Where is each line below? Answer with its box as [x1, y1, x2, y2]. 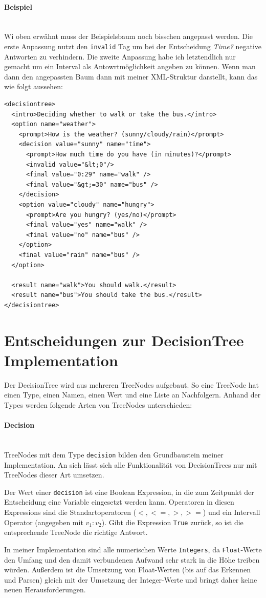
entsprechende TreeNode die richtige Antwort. [4, 527, 148, 537]
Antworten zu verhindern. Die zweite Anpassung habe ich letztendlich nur [4, 51, 236, 62]
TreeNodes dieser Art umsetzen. [4, 469, 104, 480]
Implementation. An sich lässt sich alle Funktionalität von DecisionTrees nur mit [4, 459, 257, 470]
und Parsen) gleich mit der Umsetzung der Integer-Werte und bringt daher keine [4, 574, 257, 585]
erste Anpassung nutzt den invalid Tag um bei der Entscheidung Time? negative [4, 41, 262, 51]
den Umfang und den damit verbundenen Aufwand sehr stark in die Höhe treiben [4, 554, 260, 565]
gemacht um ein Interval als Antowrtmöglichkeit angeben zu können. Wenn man [4, 61, 256, 72]
